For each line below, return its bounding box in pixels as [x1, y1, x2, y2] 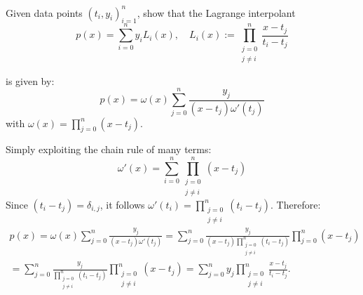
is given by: [6, 73, 55, 88]
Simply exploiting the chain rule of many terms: [6, 142, 212, 157]
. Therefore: [270, 197, 321, 211]
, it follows [100, 197, 145, 211]
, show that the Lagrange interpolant [137, 5, 296, 20]
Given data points [6, 5, 83, 20]
